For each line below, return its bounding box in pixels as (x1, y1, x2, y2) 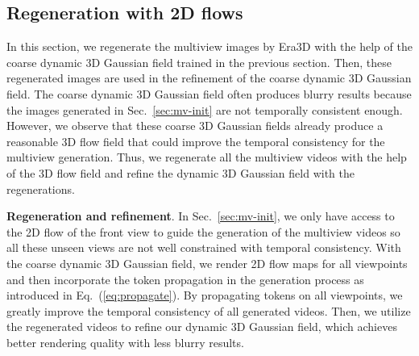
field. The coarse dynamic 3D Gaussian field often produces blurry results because (6, 85, 412, 102)
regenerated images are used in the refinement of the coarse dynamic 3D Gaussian (6, 69, 412, 86)
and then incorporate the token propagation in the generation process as (6, 270, 364, 287)
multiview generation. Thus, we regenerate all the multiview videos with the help (6, 149, 407, 165)
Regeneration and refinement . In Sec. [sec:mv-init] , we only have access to (6, 207, 395, 224)
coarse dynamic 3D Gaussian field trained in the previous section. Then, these (6, 53, 392, 70)
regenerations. (6, 180, 75, 197)
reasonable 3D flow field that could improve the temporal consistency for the (6, 132, 385, 149)
